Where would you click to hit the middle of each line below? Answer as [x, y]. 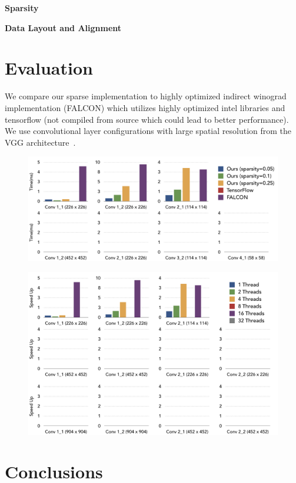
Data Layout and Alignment [63, 27]
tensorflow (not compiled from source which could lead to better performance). [147, 119]
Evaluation [49, 68]
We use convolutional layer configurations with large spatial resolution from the [148, 131]
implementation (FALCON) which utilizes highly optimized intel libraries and [145, 107]
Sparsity [22, 8]
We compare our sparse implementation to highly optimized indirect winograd [146, 96]
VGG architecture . [40, 142]
